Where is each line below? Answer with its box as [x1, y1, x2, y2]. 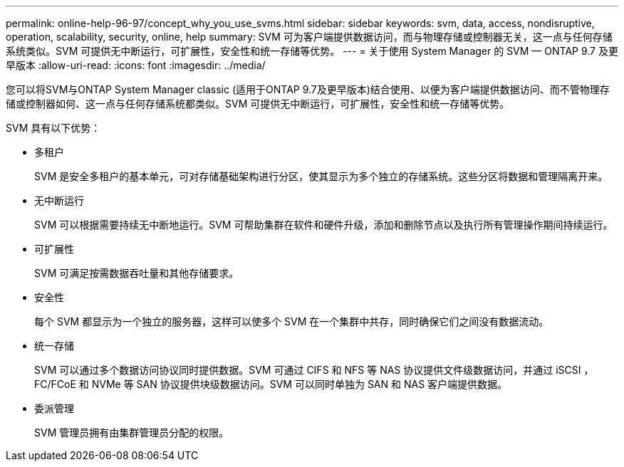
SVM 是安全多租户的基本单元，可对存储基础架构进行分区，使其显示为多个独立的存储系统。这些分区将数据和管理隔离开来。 [34, 170, 608, 182]
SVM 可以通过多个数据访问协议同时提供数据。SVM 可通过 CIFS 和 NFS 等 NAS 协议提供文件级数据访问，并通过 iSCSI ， [34, 364, 594, 376]
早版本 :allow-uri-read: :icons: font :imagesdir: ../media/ [6, 59, 266, 71]
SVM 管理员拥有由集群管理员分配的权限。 [34, 426, 229, 439]
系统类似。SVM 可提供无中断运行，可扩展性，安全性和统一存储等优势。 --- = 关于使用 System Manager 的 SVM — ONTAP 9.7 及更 [6, 45, 618, 57]
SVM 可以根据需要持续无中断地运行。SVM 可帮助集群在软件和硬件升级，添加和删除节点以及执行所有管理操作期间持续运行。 [34, 219, 613, 231]
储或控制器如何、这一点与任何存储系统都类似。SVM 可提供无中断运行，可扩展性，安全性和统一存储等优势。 [6, 98, 510, 110]
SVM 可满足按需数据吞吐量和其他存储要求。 [34, 267, 239, 279]
